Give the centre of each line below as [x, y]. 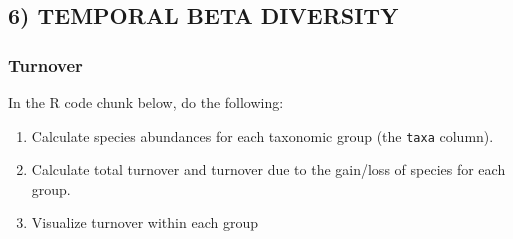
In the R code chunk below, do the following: [146, 102]
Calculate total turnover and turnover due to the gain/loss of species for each [268, 169]
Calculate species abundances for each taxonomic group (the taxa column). [262, 135]
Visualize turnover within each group [144, 222]
